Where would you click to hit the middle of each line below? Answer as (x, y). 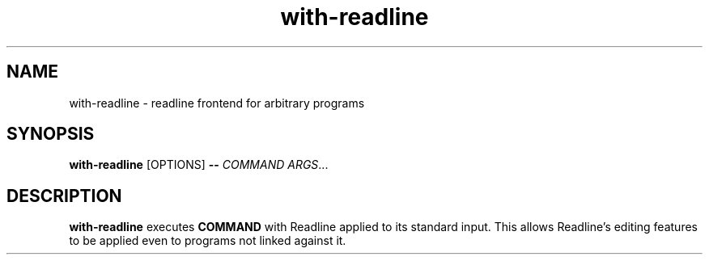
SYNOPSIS (51, 134)
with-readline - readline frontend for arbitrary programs (217, 103)
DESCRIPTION (64, 196)
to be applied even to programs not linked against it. (208, 241)
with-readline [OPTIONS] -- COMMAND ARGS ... (199, 165)
